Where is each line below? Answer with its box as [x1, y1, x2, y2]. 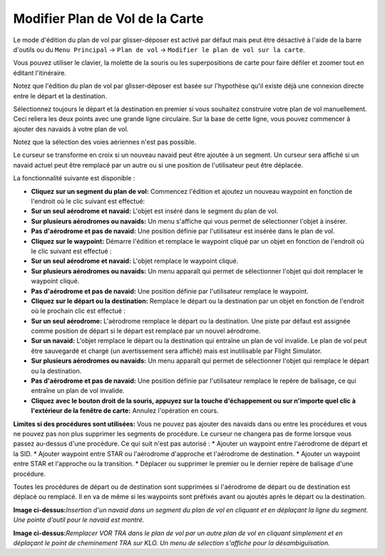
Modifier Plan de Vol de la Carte [13, 11, 204, 26]
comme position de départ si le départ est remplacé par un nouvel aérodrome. [31, 326, 261, 335]
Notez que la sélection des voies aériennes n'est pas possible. [13, 138, 197, 146]
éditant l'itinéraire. [13, 68, 67, 77]
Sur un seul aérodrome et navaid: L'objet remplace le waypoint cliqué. [31, 257, 239, 265]
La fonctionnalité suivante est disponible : [13, 174, 135, 182]
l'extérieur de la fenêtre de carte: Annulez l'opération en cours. [31, 406, 219, 415]
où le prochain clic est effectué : [31, 307, 126, 315]
